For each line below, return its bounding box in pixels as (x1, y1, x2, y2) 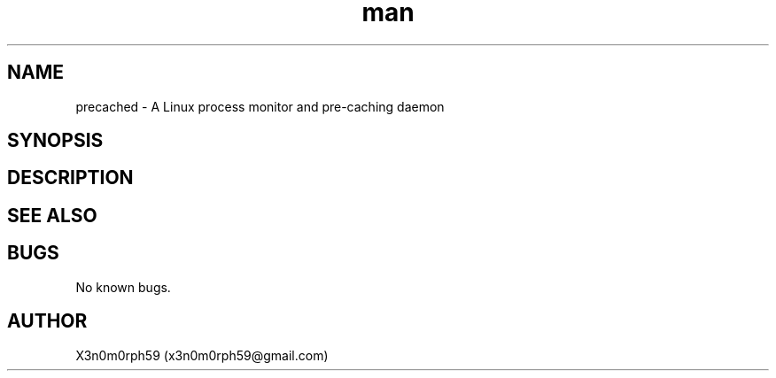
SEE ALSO (7, 204, 97, 227)
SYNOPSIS (7, 129, 104, 152)
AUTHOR (7, 310, 88, 333)
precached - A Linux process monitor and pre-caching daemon (75, 98, 445, 114)
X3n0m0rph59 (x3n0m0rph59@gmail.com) (75, 347, 329, 363)
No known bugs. (75, 279, 171, 295)
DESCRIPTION (7, 166, 134, 189)
